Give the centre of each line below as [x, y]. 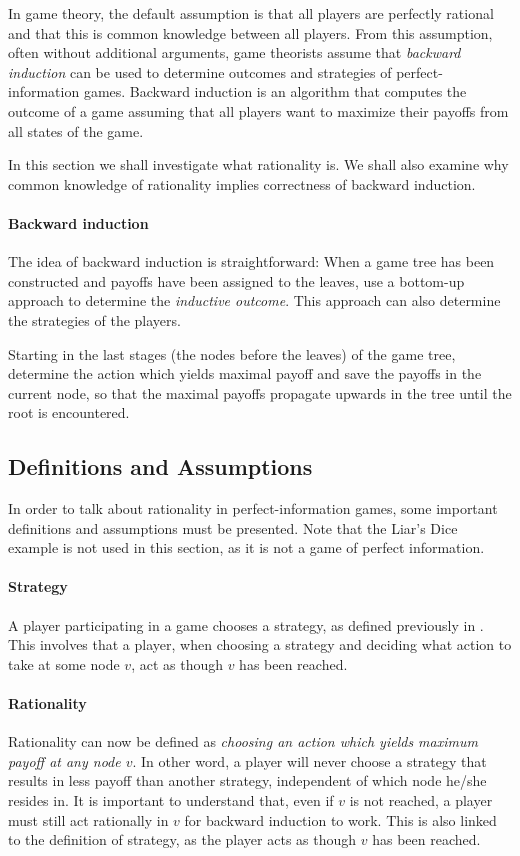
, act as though [177, 663]
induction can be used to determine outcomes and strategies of [200, 71]
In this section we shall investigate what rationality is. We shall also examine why [258, 164]
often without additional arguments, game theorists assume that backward [234, 52]
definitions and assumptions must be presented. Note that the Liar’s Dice [233, 527]
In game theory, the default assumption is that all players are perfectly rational [251, 13]
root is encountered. [69, 412]
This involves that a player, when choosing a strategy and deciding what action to [260, 644]
